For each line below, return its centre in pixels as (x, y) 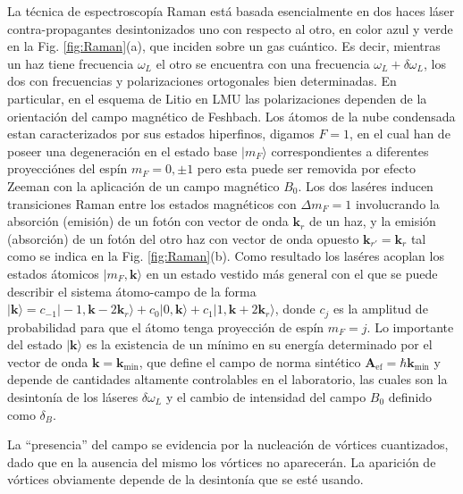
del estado (35, 344)
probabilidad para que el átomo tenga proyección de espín (166, 327)
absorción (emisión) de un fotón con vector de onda (148, 221)
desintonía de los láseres (73, 396)
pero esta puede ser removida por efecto (306, 168)
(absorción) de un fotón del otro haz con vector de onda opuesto (183, 238)
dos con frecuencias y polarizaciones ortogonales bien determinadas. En (202, 81)
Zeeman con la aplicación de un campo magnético (143, 185)
